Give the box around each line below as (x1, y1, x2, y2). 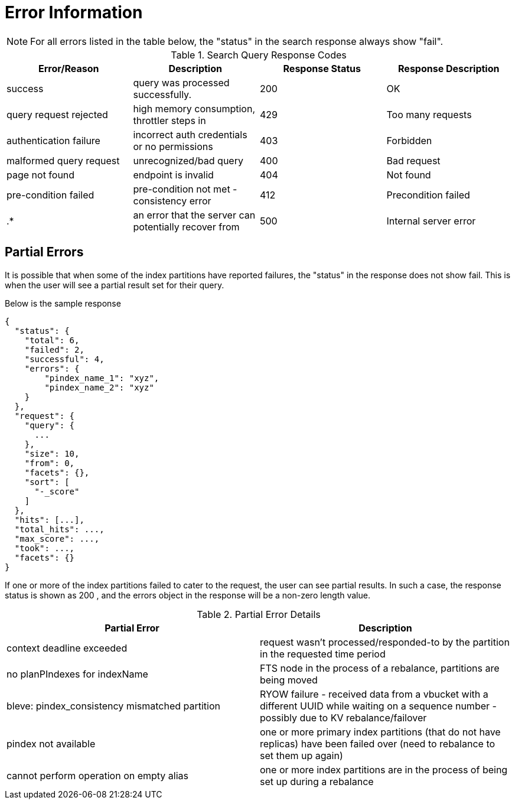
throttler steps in (133, 114, 206, 126)
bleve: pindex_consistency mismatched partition (6, 699, 220, 712)
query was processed (133, 76, 230, 89)
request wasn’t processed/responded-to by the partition (260, 636, 510, 648)
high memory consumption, (133, 102, 255, 115)
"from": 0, (24, 458, 75, 468)
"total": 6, (24, 335, 80, 345)
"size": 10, (24, 448, 80, 458)
